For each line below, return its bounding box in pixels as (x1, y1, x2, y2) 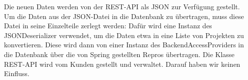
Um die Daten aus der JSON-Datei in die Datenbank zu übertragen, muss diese (4, 11, 244, 21)
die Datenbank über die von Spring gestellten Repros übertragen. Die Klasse (4, 49, 235, 59)
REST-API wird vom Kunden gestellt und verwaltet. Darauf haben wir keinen (4, 59, 241, 69)
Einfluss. (4, 68, 30, 79)
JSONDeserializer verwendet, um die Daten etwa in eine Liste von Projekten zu (4, 30, 244, 40)
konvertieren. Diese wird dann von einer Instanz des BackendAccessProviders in (4, 40, 244, 50)
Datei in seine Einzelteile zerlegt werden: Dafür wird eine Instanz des (4, 20, 212, 31)
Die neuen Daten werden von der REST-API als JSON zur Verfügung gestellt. (4, 1, 240, 11)
